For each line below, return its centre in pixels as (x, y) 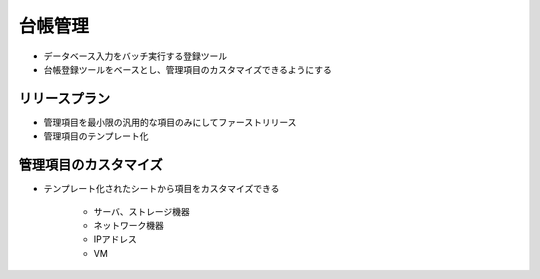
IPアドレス (115, 239)
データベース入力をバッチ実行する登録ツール (135, 56)
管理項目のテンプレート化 (96, 136)
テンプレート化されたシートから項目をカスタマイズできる (161, 189)
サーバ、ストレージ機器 (141, 211)
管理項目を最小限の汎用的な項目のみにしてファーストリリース (170, 122)
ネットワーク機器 (128, 225)
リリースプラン (64, 98)
